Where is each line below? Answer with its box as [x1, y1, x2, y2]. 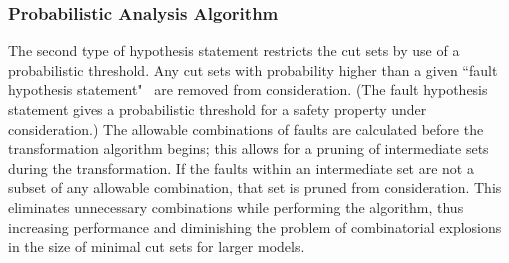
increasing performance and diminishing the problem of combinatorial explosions [8, 216, 502, 237]
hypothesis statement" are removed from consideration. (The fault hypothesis [8, 79, 488, 100]
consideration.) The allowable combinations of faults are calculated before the [8, 118, 484, 139]
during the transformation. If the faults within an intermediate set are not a [8, 157, 474, 178]
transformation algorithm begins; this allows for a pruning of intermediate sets [8, 138, 489, 159]
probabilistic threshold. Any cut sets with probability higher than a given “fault [8, 59, 498, 80]
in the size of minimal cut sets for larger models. [8, 236, 305, 257]
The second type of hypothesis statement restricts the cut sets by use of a [8, 40, 460, 61]
